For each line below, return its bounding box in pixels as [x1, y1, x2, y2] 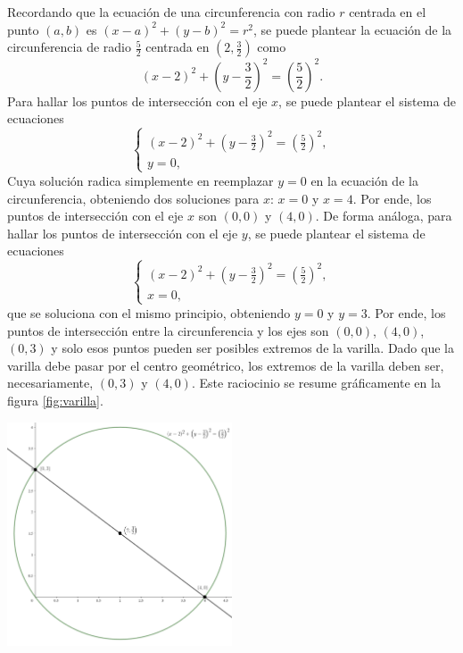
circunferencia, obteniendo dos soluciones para [7, 188, 260, 207]
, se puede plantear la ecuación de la [252, 20, 452, 38]
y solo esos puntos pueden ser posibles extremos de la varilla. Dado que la [51, 339, 454, 357]
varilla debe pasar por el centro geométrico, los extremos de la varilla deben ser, [7, 356, 444, 374]
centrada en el [349, 3, 426, 21]
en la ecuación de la [310, 171, 418, 189]
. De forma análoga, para [315, 206, 452, 225]
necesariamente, [7, 373, 94, 392]
